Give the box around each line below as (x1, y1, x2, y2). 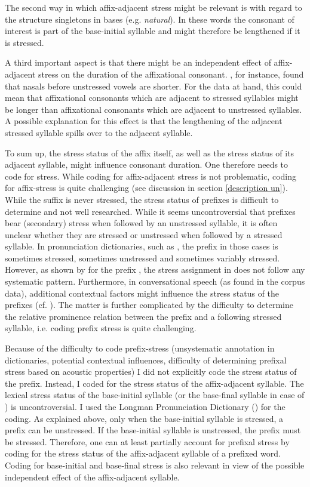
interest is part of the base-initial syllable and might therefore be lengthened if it (5, 24, 300, 37)
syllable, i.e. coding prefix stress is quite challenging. (5, 322, 197, 334)
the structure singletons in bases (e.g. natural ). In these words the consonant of (5, 13, 294, 25)
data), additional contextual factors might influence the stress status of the (5, 286, 280, 299)
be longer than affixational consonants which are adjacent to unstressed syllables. (5, 103, 302, 115)
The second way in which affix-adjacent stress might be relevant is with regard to (5, 1, 302, 13)
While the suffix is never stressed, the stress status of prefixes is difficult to (5, 193, 279, 205)
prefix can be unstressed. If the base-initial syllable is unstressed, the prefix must (5, 424, 301, 436)
